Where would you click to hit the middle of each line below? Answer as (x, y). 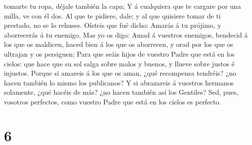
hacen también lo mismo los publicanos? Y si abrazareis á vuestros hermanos (119, 82)
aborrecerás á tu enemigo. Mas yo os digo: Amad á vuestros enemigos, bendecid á (126, 34)
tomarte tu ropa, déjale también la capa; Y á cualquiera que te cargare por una (123, 6)
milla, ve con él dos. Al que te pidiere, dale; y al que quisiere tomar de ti (112, 15)
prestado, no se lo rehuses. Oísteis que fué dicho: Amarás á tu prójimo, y (113, 25)
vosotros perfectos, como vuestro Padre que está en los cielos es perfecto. (113, 101)
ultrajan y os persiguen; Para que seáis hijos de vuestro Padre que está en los (119, 53)
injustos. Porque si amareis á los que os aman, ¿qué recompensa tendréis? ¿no (120, 73)
